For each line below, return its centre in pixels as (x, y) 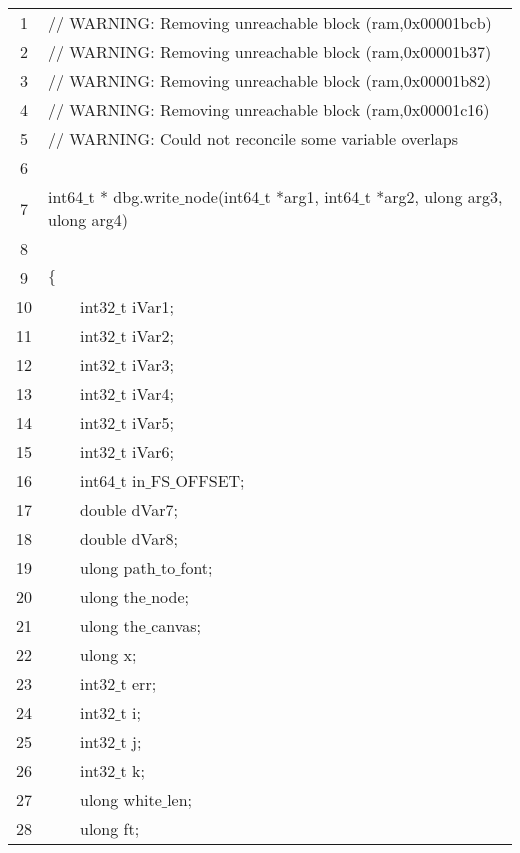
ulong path (118, 567)
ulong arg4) (88, 219)
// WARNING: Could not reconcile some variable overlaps (253, 138)
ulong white (121, 799)
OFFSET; (210, 480)
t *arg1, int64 (312, 196)
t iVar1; (147, 306)
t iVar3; (147, 364)
